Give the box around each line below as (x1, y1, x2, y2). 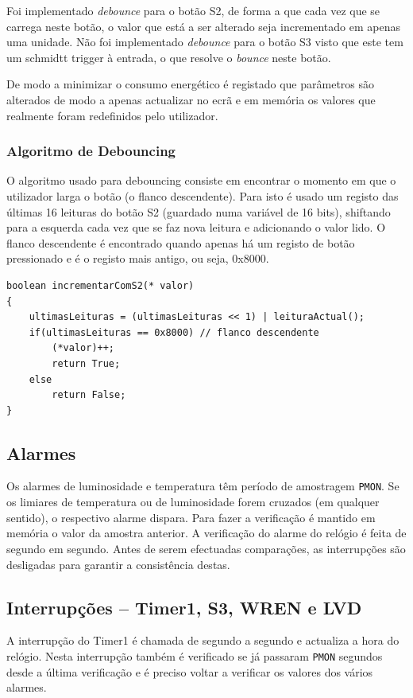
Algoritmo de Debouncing (6, 141, 176, 161)
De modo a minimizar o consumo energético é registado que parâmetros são (6, 76, 375, 92)
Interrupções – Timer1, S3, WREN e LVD (6, 595, 362, 619)
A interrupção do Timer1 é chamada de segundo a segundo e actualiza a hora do (6, 632, 399, 649)
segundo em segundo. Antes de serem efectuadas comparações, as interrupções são (6, 540, 406, 556)
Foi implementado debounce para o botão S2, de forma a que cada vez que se (6, 2, 380, 18)
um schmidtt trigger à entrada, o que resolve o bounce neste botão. (6, 49, 331, 65)
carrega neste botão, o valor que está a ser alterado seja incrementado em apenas (6, 18, 400, 34)
